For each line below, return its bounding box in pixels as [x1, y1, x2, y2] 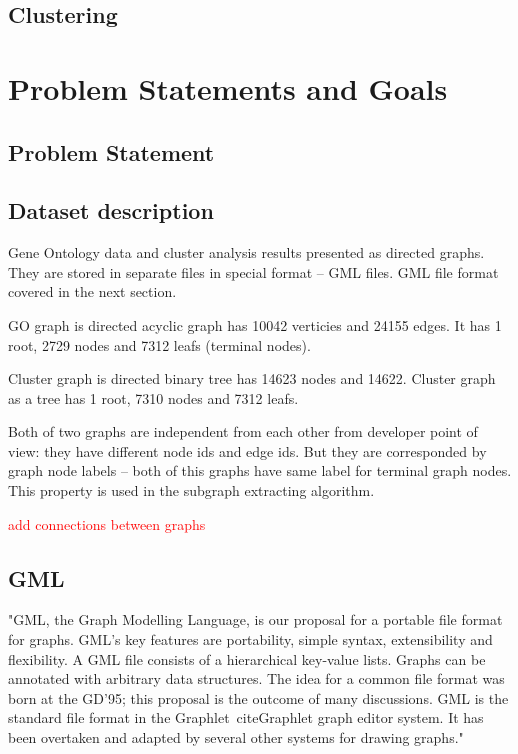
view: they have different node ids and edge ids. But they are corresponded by [8, 440, 487, 461]
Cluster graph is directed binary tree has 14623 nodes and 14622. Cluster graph [8, 368, 496, 389]
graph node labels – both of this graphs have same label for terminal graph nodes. [8, 460, 512, 481]
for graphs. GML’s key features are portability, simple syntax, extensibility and [8, 629, 493, 650]
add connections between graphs [8, 513, 206, 534]
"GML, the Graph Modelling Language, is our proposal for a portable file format [8, 609, 503, 630]
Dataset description [8, 195, 214, 226]
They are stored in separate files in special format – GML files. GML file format [8, 261, 499, 282]
